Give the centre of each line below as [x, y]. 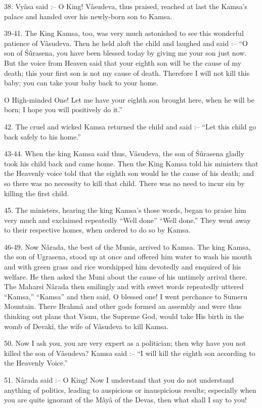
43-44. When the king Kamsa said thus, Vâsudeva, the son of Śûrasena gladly [124, 153]
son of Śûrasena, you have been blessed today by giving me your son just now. [125, 53]
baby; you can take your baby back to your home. [81, 83]
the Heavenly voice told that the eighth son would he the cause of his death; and [129, 173]
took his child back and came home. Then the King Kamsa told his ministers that [131, 163]
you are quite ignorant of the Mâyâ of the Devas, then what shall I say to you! [125, 400]
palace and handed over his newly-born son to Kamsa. [88, 16]
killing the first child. [37, 193]
